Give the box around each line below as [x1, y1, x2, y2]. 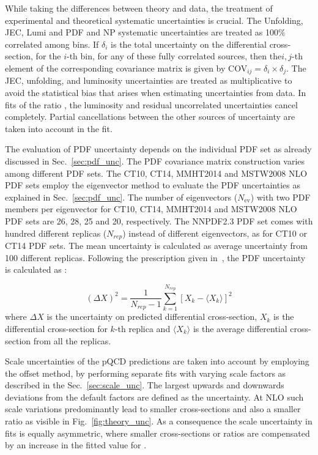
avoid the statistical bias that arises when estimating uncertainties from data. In [5, 86, 306, 99]
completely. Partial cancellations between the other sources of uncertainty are [5, 110, 295, 123]
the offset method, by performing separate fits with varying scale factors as [5, 366, 286, 379]
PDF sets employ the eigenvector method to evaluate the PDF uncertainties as [5, 179, 300, 191]
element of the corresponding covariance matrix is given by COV [5, 61, 248, 74]
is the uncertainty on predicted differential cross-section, [46, 310, 257, 323]
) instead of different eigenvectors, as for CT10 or [122, 226, 307, 239]
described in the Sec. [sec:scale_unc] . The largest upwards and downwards [5, 379, 284, 391]
